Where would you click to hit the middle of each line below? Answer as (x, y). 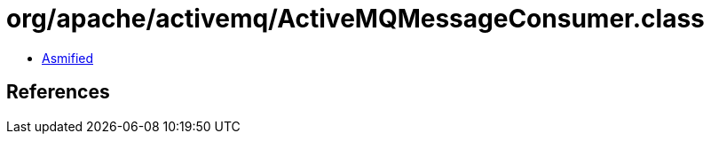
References (58, 92)
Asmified (68, 58)
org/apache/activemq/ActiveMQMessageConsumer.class (355, 19)
